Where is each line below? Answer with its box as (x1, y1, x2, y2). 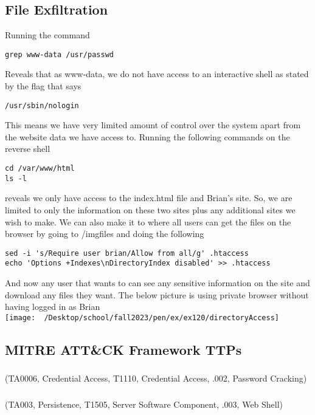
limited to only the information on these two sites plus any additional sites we (5, 203, 296, 216)
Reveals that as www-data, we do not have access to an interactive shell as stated (5, 67, 309, 80)
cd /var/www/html (5, 164, 75, 173)
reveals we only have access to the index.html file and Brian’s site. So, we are (5, 191, 292, 204)
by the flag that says (5, 80, 81, 92)
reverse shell (5, 142, 50, 155)
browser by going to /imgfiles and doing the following (5, 227, 204, 240)
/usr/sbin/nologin (5, 101, 79, 110)
